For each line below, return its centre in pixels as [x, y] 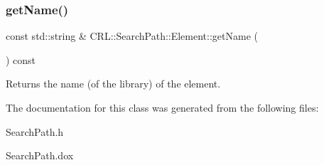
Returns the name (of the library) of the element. [113, 84]
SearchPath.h [35, 131]
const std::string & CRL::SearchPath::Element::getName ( [132, 36]
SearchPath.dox [40, 155]
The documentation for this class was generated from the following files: [162, 107]
